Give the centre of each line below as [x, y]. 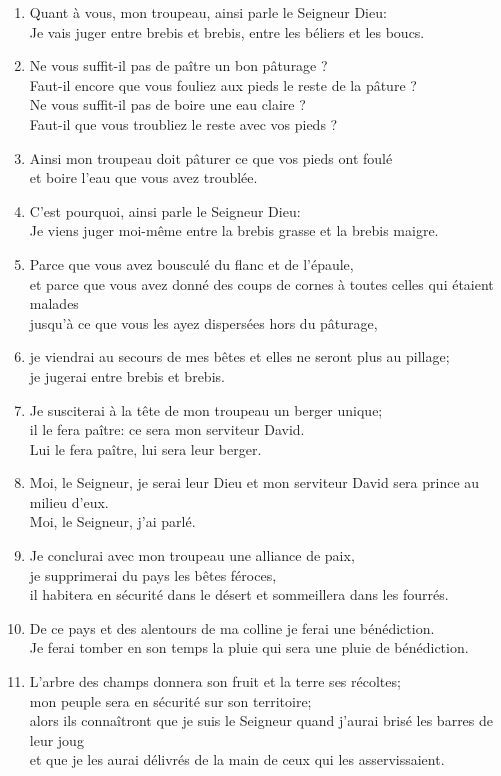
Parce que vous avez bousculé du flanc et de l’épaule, [191, 263]
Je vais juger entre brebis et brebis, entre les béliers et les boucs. [227, 31]
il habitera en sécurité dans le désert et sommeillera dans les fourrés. [239, 594]
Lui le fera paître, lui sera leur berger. [145, 448]
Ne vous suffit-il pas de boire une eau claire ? [167, 104]
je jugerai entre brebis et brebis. [127, 375]
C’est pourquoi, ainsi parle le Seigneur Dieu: [165, 210]
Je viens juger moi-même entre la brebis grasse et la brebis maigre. [234, 230]
